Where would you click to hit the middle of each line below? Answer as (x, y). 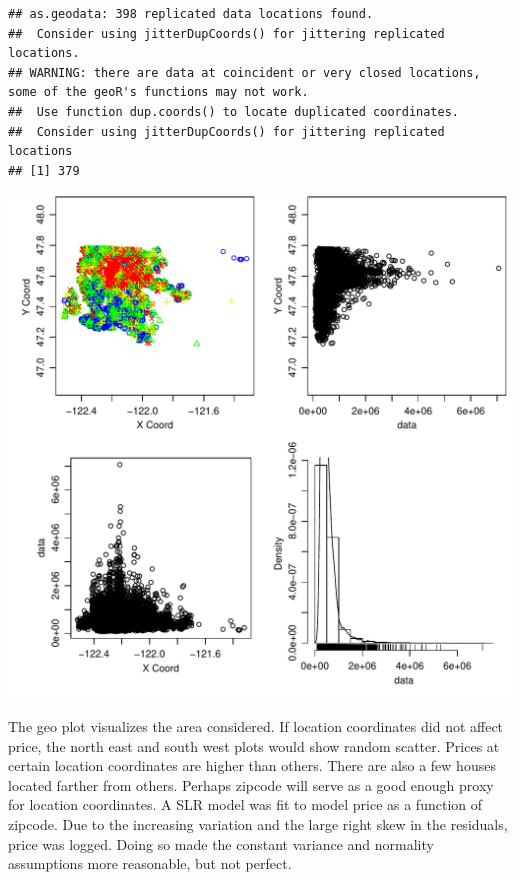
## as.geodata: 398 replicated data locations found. (191, 14)
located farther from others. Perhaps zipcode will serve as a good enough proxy (251, 784)
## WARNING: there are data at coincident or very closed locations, (244, 72)
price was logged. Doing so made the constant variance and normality (221, 843)
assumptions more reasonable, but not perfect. (150, 863)
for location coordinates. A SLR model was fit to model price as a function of (245, 804)
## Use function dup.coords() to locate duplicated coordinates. (234, 111)
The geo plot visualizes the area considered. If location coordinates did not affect (256, 725)
